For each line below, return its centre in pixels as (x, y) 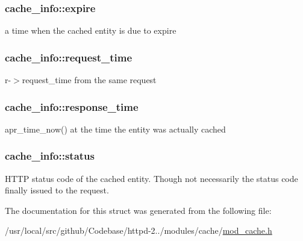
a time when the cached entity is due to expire (91, 30)
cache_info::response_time (72, 106)
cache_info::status (50, 156)
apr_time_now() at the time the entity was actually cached (115, 129)
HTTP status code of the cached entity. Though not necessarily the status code (151, 178)
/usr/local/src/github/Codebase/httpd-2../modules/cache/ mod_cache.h (139, 230)
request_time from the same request (89, 80)
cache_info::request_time (69, 57)
